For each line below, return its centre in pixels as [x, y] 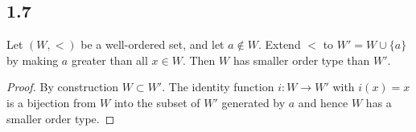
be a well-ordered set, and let [152, 44]
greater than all [109, 60]
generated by [253, 102]
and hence [323, 102]
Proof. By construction [63, 87]
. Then [199, 60]
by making [33, 60]
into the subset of [157, 102]
